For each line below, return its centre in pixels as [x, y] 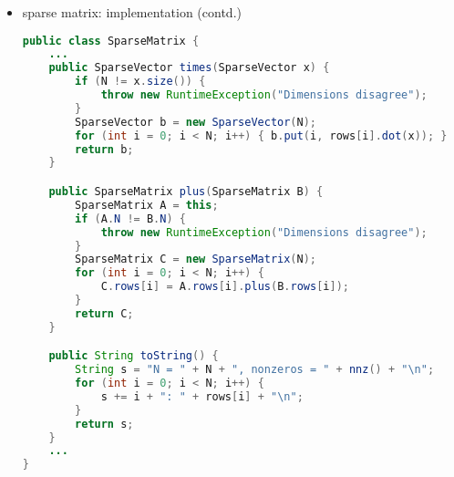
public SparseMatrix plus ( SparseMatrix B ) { [186, 192]
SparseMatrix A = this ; [147, 205]
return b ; [104, 149]
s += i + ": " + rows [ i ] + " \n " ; [202, 396]
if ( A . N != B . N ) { [130, 218]
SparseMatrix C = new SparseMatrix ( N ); [196, 259]
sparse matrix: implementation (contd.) [132, 12]
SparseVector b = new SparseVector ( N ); [196, 122]
